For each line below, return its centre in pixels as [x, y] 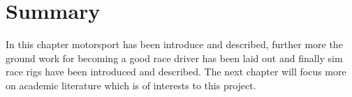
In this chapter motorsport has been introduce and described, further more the [174, 44]
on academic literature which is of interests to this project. [131, 85]
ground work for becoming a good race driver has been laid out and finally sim [174, 58]
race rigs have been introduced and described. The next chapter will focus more [176, 72]
